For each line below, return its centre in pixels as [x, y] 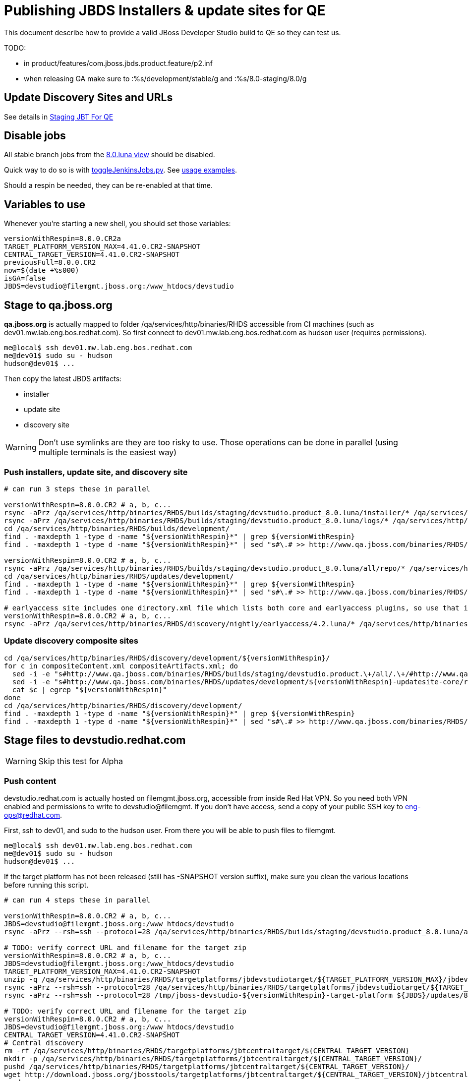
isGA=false [25, 278]
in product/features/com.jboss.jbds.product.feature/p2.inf [118, 63]
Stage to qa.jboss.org [58, 305]
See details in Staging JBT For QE [59, 117]
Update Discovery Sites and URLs [88, 98]
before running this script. [46, 885]
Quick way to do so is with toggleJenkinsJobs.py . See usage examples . [120, 170]
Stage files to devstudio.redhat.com [95, 740]
